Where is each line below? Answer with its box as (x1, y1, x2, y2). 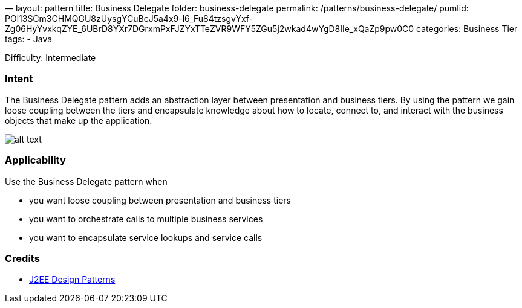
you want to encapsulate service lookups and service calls (29, 232, 263, 243)
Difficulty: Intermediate (5, 53, 96, 63)
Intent (5, 72, 33, 85)
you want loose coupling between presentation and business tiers (29, 194, 291, 205)
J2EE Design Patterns (29, 274, 116, 285)
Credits (5, 252, 40, 265)
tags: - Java (5, 34, 53, 44)
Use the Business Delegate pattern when (5, 176, 168, 187)
